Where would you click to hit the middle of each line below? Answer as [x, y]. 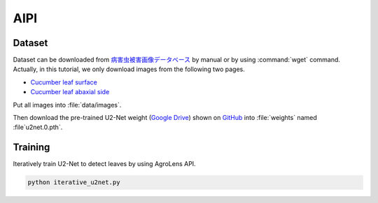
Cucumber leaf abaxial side [70, 92]
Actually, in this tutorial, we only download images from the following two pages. [129, 69]
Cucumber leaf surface [64, 82]
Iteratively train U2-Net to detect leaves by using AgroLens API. [104, 164]
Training [31, 148]
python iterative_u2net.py [74, 182]
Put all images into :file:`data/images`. [67, 105]
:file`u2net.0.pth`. [38, 127]
